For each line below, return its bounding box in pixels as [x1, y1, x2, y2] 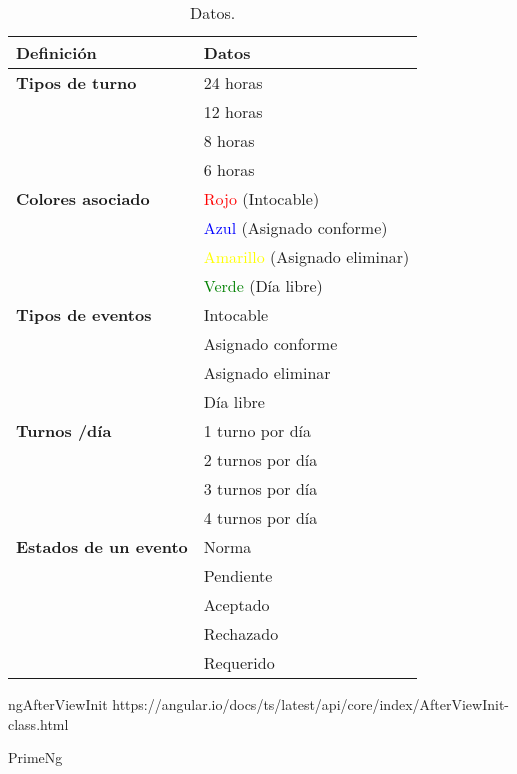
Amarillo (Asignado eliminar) [203, 245, 410, 268]
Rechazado [203, 622, 279, 645]
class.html [8, 713, 69, 734]
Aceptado [203, 593, 270, 616]
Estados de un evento [16, 535, 188, 558]
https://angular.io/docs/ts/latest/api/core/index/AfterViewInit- [112, 694, 510, 714]
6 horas [203, 158, 255, 181]
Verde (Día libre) [203, 274, 323, 297]
